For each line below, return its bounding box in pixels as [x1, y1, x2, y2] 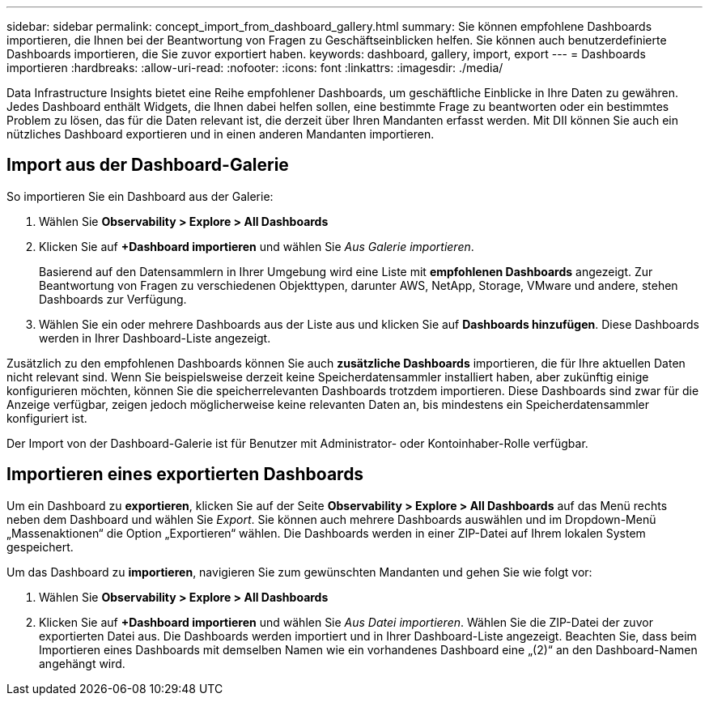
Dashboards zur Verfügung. [39, 291, 187, 306]
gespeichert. [6, 539, 74, 554]
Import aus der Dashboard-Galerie [6, 155, 289, 176]
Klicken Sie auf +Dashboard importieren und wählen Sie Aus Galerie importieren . [39, 239, 474, 253]
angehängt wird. [39, 656, 125, 670]
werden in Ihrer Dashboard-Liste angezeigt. [39, 330, 271, 345]
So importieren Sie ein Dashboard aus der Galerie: [6, 189, 274, 203]
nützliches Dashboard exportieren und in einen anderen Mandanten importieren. [6, 127, 435, 141]
